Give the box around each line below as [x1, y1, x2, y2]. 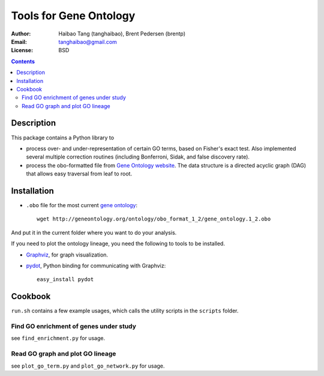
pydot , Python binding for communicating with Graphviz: [26, 262, 166, 269]
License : [11, 47, 33, 54]
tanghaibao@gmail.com [58, 38, 117, 45]
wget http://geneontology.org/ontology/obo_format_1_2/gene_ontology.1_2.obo [37, 216, 271, 222]
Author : [11, 30, 31, 37]
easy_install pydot [37, 276, 94, 283]
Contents [11, 58, 35, 65]
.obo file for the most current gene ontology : [26, 202, 138, 209]
